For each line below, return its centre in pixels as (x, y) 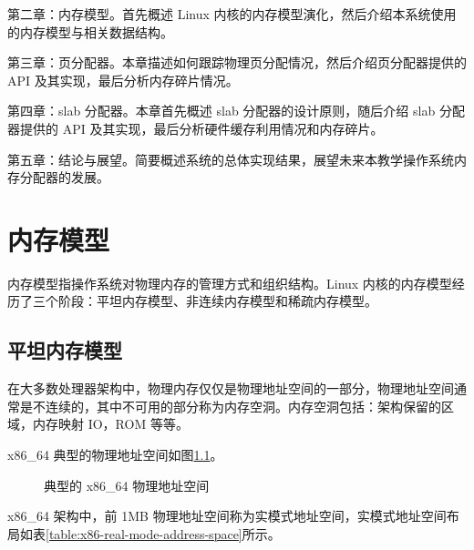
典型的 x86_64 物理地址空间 (127, 485)
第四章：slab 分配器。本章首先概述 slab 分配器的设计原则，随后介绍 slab (222, 111)
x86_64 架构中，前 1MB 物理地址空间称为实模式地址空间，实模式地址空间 (227, 516)
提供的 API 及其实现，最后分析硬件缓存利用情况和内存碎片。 (201, 128)
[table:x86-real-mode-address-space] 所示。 (163, 533)
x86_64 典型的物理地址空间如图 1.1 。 (115, 455)
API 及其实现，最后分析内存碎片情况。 (123, 80)
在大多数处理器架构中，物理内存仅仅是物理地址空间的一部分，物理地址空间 (231, 388)
